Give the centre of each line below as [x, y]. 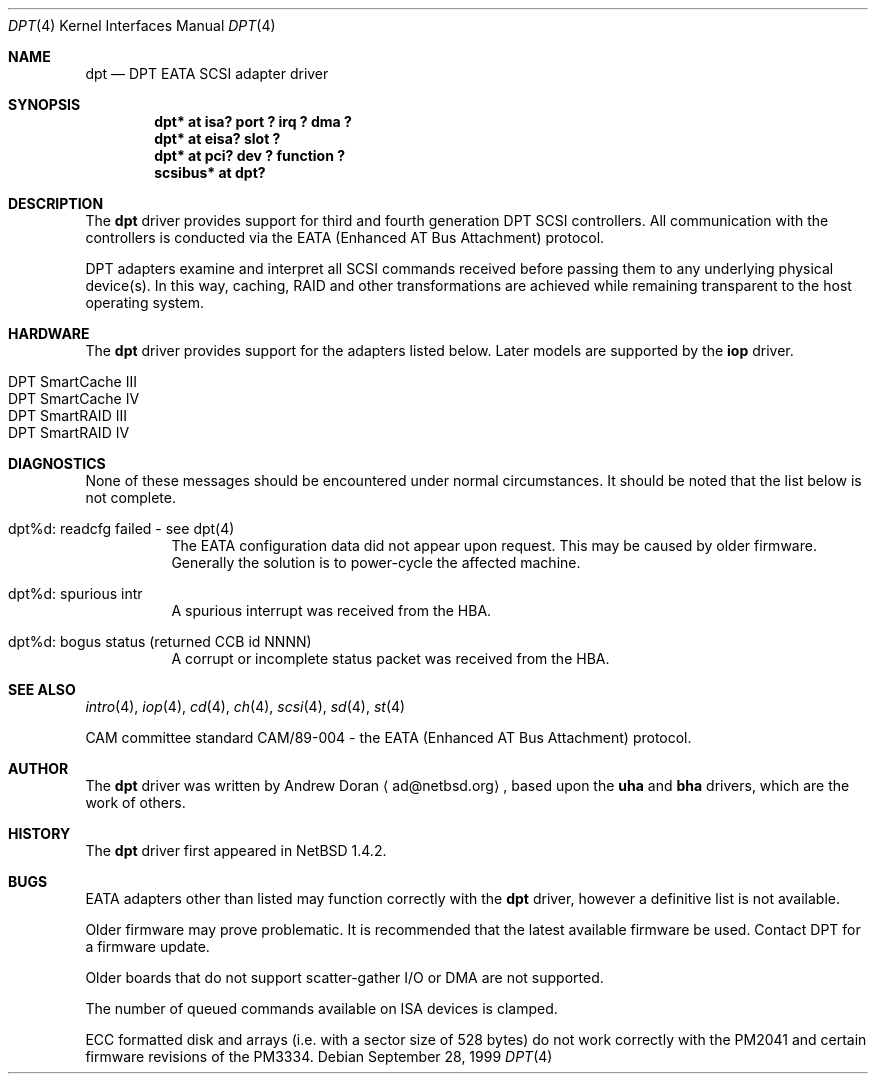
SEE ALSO [42, 689]
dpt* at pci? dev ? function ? [250, 155]
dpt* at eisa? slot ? [217, 138]
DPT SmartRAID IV [69, 432]
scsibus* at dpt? [210, 172]
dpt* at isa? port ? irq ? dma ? [253, 121]
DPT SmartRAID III [67, 415]
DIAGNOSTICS [57, 463]
